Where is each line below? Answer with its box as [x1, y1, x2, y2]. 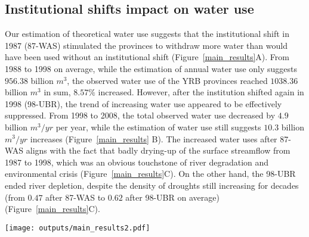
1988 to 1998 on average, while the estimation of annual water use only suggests [5, 62, 298, 74]
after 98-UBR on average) [125, 191, 220, 203]
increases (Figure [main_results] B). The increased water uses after [30, 132, 277, 145]
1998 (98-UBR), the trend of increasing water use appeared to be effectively [5, 97, 282, 110]
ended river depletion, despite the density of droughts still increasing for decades [5, 179, 299, 191]
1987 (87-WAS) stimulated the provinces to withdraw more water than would [5, 39, 288, 51]
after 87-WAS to [45, 191, 106, 203]
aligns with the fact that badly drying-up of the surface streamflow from [26, 144, 291, 157]
